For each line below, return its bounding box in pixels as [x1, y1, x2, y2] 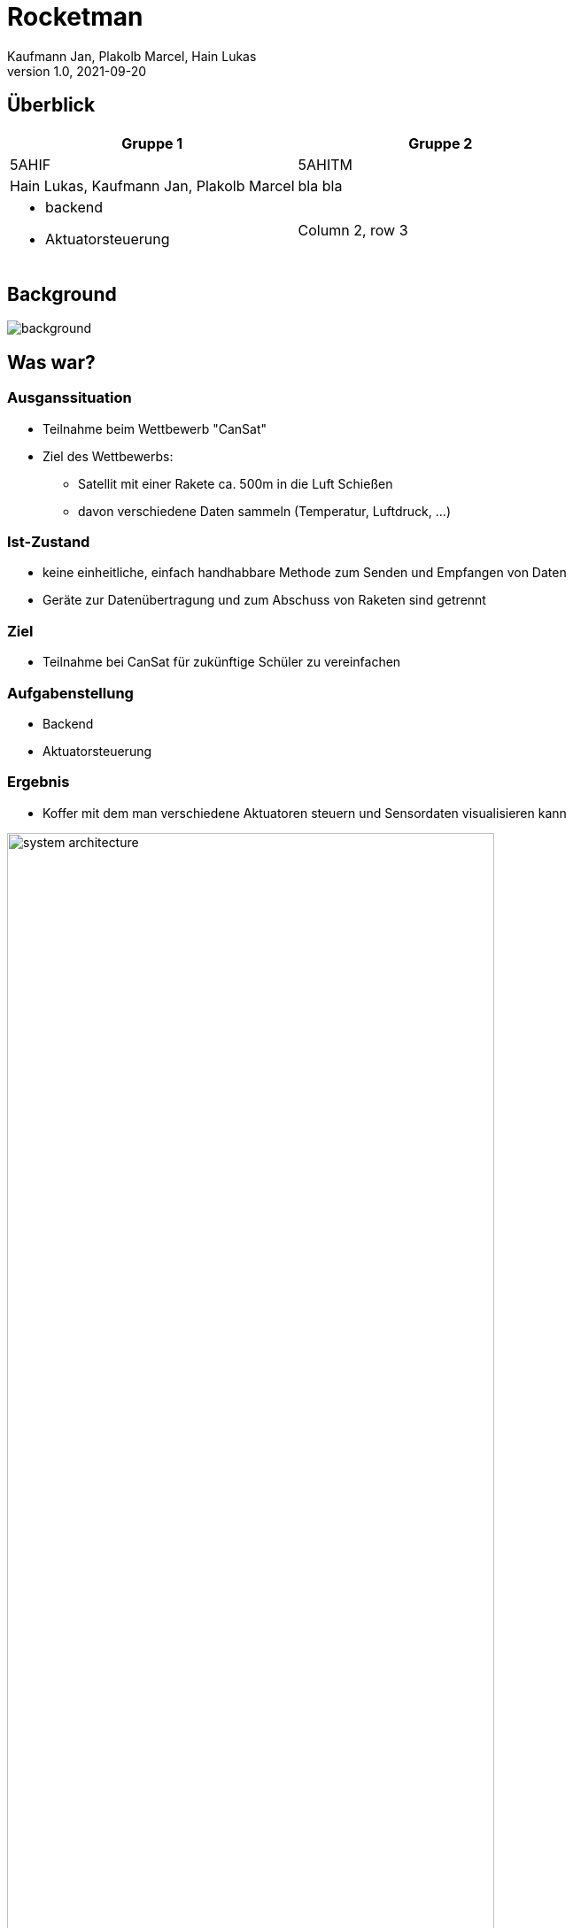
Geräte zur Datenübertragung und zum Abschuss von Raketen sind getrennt [43, 592, 486, 608]
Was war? [7, 351, 96, 374]
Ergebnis [7, 773, 70, 791]
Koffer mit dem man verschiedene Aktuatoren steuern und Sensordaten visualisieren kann [43, 805, 567, 821]
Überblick [7, 94, 96, 117]
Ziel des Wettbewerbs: [43, 448, 174, 464]
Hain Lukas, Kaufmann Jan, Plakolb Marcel [10, 176, 295, 195]
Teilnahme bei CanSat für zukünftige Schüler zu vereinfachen [43, 654, 401, 670]
